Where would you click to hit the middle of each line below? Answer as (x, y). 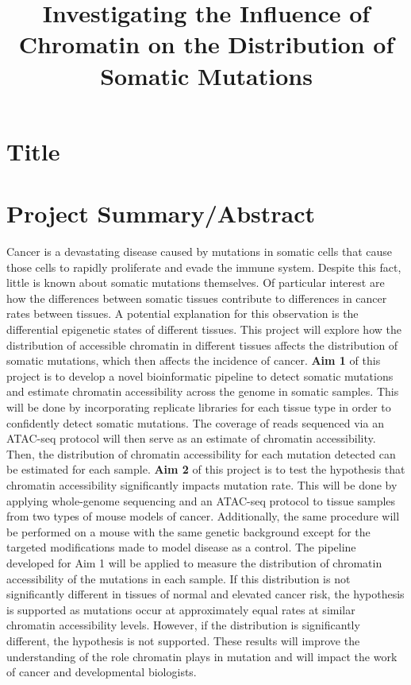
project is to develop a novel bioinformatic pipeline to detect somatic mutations (200, 375)
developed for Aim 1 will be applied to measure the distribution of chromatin (194, 562)
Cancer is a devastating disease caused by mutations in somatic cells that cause (199, 252)
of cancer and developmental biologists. (102, 672)
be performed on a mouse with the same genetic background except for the (188, 531)
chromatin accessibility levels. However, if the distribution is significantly (183, 625)
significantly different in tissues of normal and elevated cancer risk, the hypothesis (205, 594)
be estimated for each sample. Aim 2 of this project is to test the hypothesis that (206, 469)
